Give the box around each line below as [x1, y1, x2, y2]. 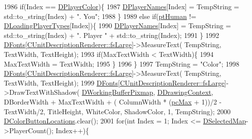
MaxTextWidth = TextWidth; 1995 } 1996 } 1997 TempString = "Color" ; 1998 [4, 58, 239, 69]
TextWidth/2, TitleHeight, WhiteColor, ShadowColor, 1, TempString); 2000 [4, 106, 231, 116]
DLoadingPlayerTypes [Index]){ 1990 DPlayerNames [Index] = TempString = [4, 20, 231, 31]
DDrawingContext [157, 87, 212, 97]
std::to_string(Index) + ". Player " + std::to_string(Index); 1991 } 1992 [4, 30, 219, 40]
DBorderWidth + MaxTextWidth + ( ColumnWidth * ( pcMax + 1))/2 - [4, 96, 222, 106]
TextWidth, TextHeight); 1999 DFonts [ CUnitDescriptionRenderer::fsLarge [4, 77, 225, 87]
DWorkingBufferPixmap [82, 87, 153, 97]
